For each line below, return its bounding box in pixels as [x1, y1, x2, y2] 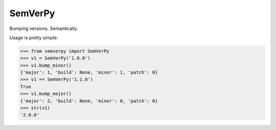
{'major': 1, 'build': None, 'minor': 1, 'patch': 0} [20, 70, 158, 76]
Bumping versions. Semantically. [9, 25, 78, 31]
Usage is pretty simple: [9, 35, 58, 41]
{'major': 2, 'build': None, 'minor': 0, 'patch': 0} [20, 98, 158, 104]
